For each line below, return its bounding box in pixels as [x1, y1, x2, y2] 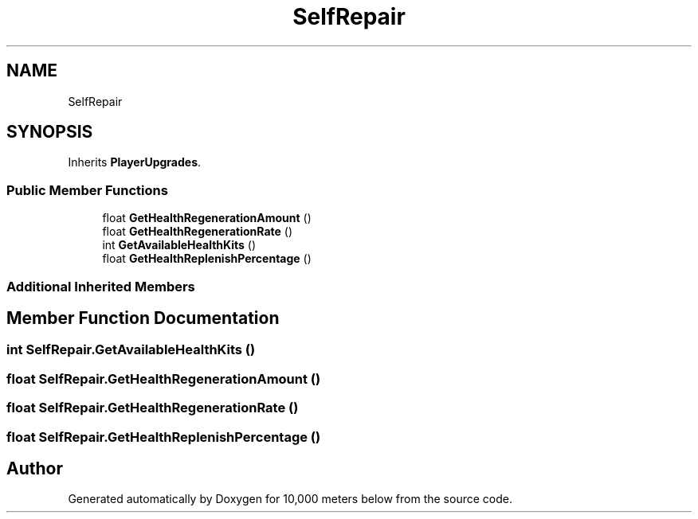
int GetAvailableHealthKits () [102, 238, 257, 252]
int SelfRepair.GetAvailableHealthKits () [6, 341, 256, 358]
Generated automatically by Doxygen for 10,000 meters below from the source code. [68, 492, 512, 506]
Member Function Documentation [6, 307, 280, 328]
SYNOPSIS [6, 122, 93, 142]
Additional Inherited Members [6, 278, 195, 295]
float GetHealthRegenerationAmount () [102, 211, 312, 225]
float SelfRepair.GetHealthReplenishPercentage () [6, 428, 321, 445]
